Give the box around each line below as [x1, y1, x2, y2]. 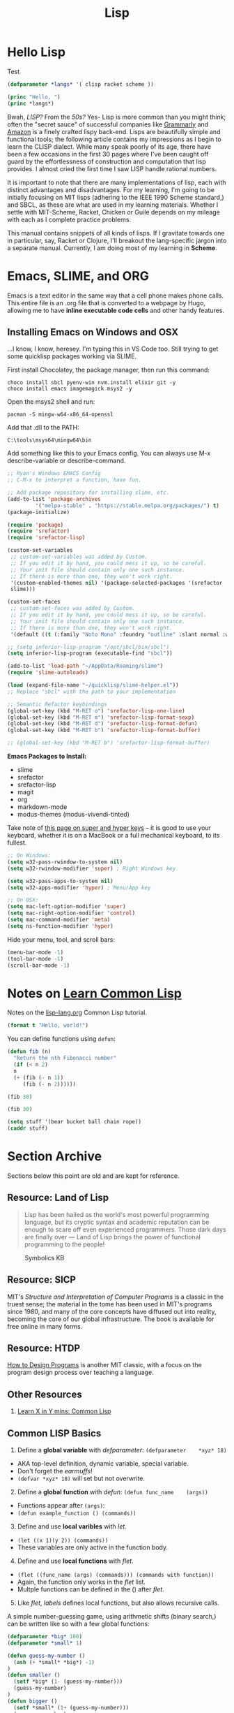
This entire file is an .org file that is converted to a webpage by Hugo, [7, 298, 205, 307]
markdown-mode [17, 803, 68, 811]
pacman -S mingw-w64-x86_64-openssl [7, 411, 114, 418]
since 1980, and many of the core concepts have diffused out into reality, [7, 1307, 217, 1315]
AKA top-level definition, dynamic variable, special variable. [17, 1459, 189, 1468]
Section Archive [7, 1149, 102, 1165]
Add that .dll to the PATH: [7, 423, 79, 432]
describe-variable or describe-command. [7, 456, 126, 465]
